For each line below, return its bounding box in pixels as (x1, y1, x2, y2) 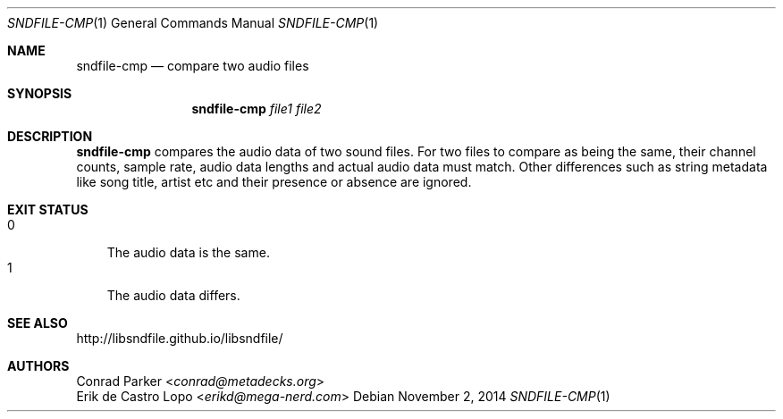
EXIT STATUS (7, 202, 88, 217)
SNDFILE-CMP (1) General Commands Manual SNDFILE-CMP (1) (7, 15, 379, 30)
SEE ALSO (7, 315, 68, 331)
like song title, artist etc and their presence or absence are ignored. (76, 174, 472, 189)
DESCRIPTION (7, 129, 93, 144)
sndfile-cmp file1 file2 (191, 101, 322, 116)
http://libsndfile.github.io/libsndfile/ (76, 331, 283, 346)
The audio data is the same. (106, 245, 270, 260)
